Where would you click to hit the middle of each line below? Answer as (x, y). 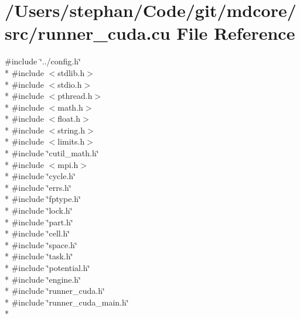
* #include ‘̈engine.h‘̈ (43, 279)
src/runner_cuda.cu (88, 33)
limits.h (71, 141)
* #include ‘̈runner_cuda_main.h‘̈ (67, 302)
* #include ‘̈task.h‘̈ (39, 256)
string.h (71, 130)
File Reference (236, 33)
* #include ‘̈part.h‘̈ (39, 222)
